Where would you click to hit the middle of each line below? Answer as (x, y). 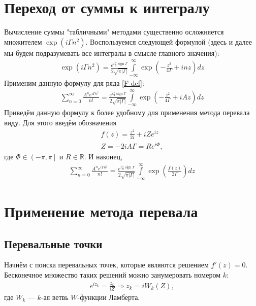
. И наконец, (103, 157)
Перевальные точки (53, 243)
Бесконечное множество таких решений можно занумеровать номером (113, 275)
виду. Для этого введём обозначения (60, 122)
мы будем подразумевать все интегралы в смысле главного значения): (112, 53)
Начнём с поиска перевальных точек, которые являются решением (106, 265)
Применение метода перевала (101, 211)
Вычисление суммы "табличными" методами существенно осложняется (114, 32)
